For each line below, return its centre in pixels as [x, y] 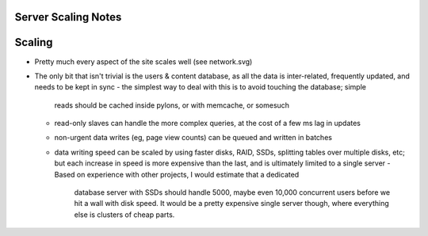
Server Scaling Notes [68, 17]
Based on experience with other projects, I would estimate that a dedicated [177, 174]
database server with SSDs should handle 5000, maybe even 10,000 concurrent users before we [232, 192]
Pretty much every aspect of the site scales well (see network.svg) [143, 61]
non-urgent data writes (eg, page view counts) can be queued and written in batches [193, 138]
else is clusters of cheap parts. [124, 215]
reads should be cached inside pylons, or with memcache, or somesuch [172, 105]
